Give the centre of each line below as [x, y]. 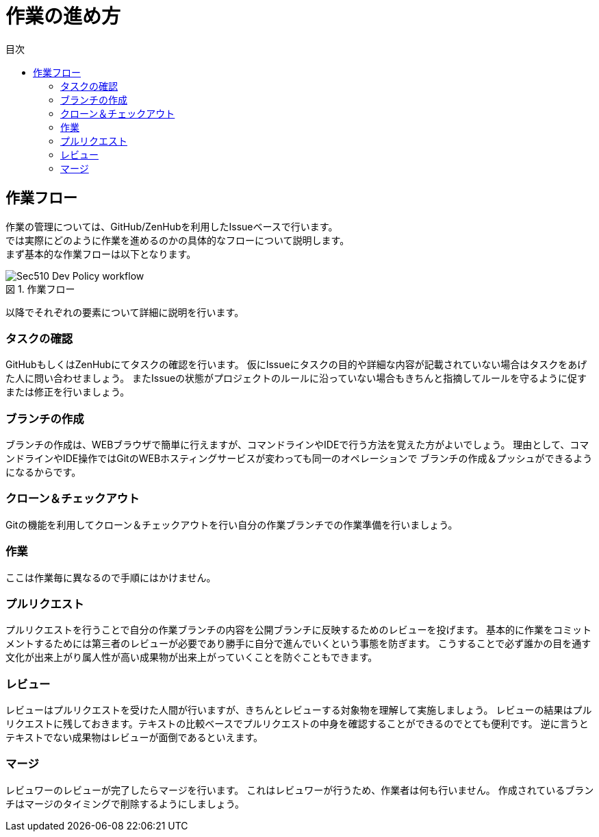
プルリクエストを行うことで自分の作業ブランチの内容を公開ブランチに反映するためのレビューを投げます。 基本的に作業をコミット [299, 630]
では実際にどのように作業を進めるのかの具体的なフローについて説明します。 [178, 240]
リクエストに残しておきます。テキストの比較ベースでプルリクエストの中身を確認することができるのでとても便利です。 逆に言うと [297, 724]
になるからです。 [43, 472]
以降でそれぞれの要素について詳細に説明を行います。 [125, 312]
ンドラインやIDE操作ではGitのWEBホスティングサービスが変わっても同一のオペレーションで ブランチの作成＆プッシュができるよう [299, 459]
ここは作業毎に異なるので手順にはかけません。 [111, 577]
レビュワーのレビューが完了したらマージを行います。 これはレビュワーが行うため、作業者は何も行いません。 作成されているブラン [300, 790]
